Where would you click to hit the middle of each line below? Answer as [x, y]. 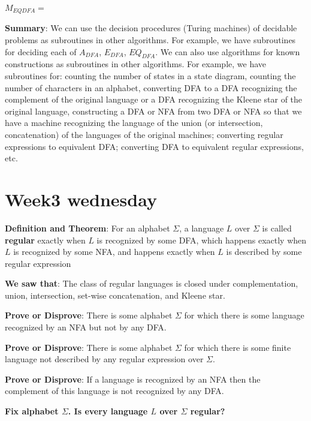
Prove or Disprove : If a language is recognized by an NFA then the [133, 379]
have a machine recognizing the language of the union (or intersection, [134, 123]
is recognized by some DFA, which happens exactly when [202, 240]
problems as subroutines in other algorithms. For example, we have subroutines [150, 40]
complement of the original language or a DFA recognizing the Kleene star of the [154, 99]
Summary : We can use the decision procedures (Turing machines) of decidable [151, 28]
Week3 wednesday [81, 199]
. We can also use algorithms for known [228, 51]
